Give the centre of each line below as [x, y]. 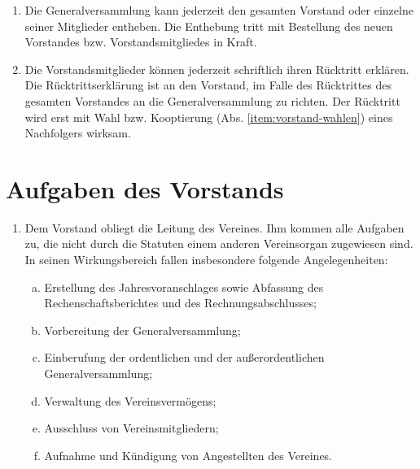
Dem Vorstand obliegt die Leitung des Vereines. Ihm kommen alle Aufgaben [214, 227]
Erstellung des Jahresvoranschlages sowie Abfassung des [184, 287]
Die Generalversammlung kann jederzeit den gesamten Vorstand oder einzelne [219, 10]
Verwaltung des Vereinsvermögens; [130, 400]
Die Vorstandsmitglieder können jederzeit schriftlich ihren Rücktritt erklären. [217, 69]
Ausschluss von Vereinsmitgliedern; [131, 428]
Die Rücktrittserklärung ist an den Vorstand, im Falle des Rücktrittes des [208, 85]
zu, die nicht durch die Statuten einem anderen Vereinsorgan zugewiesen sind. [219, 243]
